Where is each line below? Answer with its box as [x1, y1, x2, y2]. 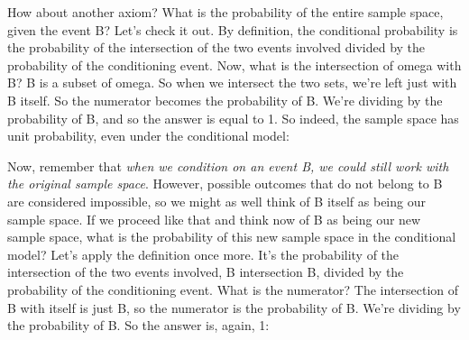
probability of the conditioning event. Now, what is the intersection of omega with [7, 55, 462, 74]
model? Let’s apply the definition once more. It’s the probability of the [7, 244, 400, 263]
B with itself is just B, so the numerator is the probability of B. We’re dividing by [7, 298, 461, 317]
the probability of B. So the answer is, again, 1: [7, 316, 270, 335]
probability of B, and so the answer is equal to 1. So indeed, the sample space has [7, 108, 459, 127]
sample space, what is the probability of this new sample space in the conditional [7, 227, 456, 246]
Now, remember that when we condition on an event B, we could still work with [7, 156, 449, 175]
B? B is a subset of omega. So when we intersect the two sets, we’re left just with [7, 73, 457, 92]
